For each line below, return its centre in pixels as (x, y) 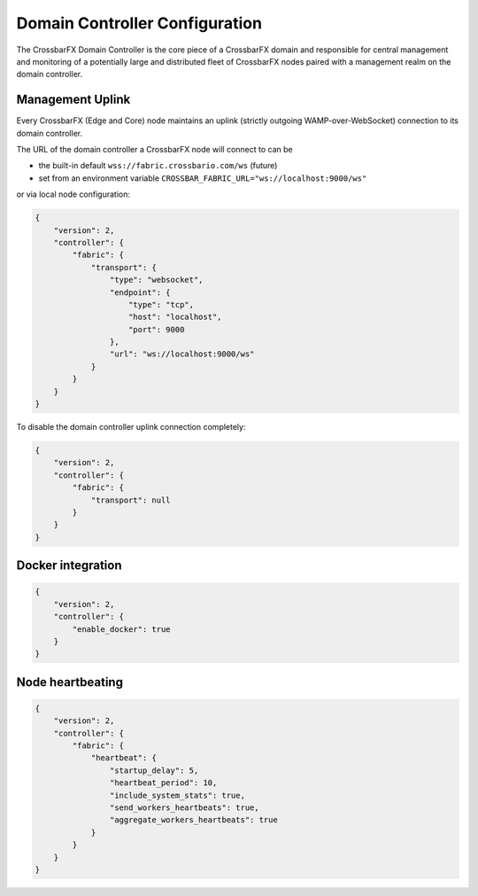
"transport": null (131, 500)
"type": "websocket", (156, 280)
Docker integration (69, 566)
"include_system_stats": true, (177, 795)
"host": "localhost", (175, 317)
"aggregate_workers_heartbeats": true (193, 820)
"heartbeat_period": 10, (163, 783)
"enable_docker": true (122, 629)
